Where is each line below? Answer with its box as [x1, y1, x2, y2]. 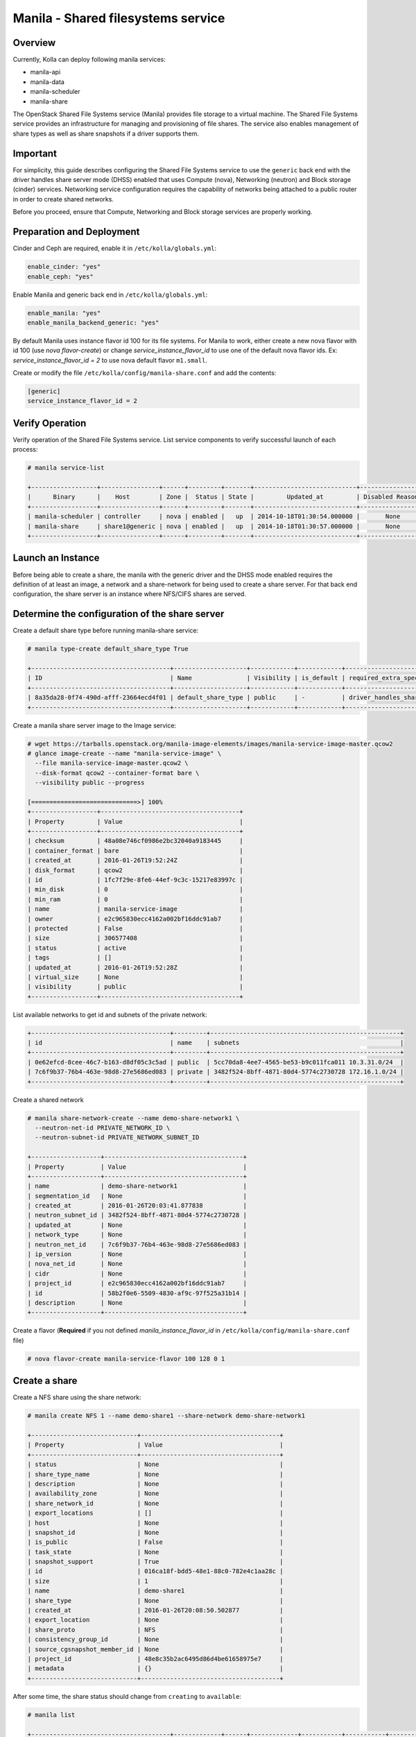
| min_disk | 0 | [27, 886, 243, 894]
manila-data [30, 77, 65, 86]
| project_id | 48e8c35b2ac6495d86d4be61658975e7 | [27, 1655, 284, 1663]
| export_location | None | [27, 1616, 284, 1624]
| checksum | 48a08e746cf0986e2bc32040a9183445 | [27, 837, 243, 845]
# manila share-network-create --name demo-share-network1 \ [27, 1114, 240, 1122]
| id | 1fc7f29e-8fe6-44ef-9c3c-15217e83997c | [27, 876, 243, 884]
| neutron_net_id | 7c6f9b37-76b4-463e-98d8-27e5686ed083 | [27, 1240, 248, 1249]
